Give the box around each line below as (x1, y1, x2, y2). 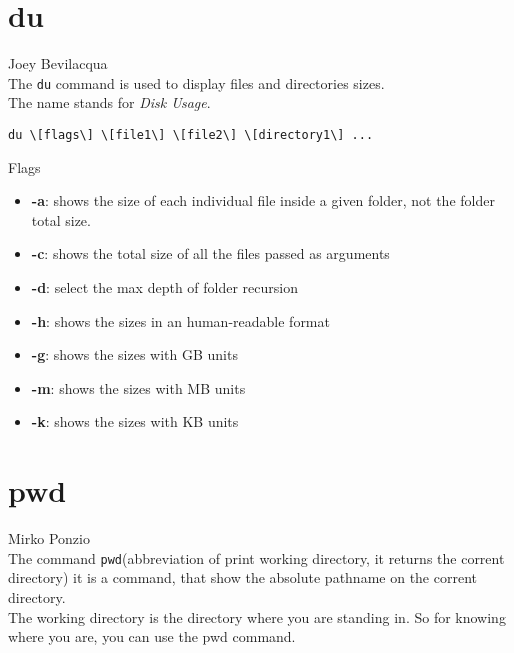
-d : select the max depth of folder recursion (31, 277, 298, 297)
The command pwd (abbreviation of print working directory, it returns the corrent (8, 547, 505, 568)
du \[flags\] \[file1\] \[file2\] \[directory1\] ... (8, 127, 374, 142)
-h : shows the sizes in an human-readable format (31, 310, 330, 331)
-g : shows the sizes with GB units (31, 344, 238, 365)
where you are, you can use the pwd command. (8, 626, 296, 647)
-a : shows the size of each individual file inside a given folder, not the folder (31, 190, 495, 211)
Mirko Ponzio (8, 528, 90, 549)
